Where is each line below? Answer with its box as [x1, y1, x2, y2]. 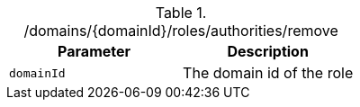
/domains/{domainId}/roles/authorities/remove [23, 22, 338, 40]
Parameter [58, 42, 131, 60]
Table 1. [155, 4, 207, 22]
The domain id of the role [183, 64, 354, 82]
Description [227, 42, 309, 60]
